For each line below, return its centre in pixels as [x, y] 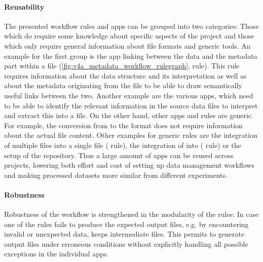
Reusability [24, 6]
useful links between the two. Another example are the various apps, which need [129, 95]
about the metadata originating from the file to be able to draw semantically [123, 85]
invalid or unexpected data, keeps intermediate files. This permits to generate [124, 234]
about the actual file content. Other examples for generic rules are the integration [131, 135]
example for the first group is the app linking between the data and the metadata [131, 55]
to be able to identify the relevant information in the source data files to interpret [131, 105]
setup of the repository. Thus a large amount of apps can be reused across [119, 155]
